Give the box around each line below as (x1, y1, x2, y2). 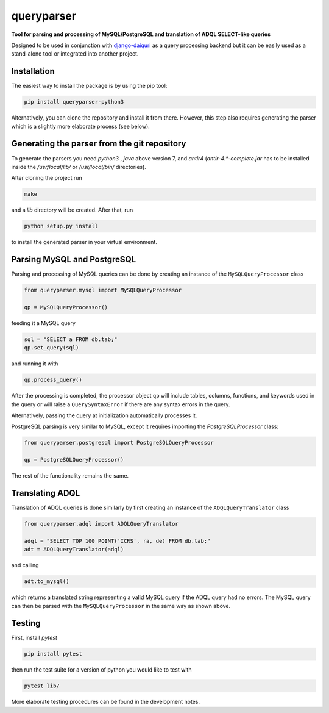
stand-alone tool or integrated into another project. (11, 50, 139, 57)
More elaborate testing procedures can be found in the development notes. (11, 698, 200, 706)
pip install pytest (24, 650, 82, 657)
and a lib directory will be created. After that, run (11, 206, 133, 213)
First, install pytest (11, 634, 58, 642)
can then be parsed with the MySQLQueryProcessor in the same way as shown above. (11, 602, 231, 609)
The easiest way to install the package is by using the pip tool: (11, 82, 168, 90)
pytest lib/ (24, 683, 60, 689)
